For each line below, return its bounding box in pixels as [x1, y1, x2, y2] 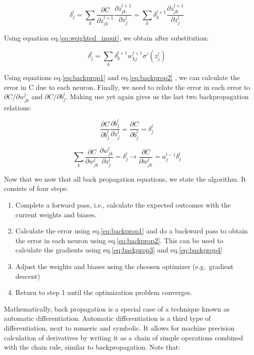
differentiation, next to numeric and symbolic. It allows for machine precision [4, 323, 235, 333]
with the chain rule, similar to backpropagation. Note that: [4, 342, 181, 352]
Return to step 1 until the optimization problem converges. [15, 287, 192, 297]
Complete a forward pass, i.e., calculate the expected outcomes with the [15, 200, 231, 210]
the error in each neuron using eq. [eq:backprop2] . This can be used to [15, 235, 223, 245]
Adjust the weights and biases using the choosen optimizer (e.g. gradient [15, 261, 233, 271]
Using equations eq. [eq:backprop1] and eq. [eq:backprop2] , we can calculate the [4, 72, 240, 83]
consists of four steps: [4, 183, 68, 193]
